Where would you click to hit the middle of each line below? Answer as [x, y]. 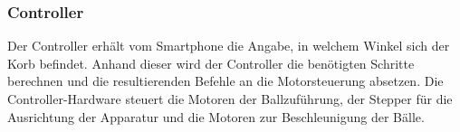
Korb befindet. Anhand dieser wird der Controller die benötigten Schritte [211, 63]
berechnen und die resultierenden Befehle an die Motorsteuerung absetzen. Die [225, 81]
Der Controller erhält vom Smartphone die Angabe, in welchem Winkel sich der [229, 46]
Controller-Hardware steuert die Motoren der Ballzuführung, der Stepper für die [230, 99]
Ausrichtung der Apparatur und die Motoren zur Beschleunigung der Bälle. [216, 116]
